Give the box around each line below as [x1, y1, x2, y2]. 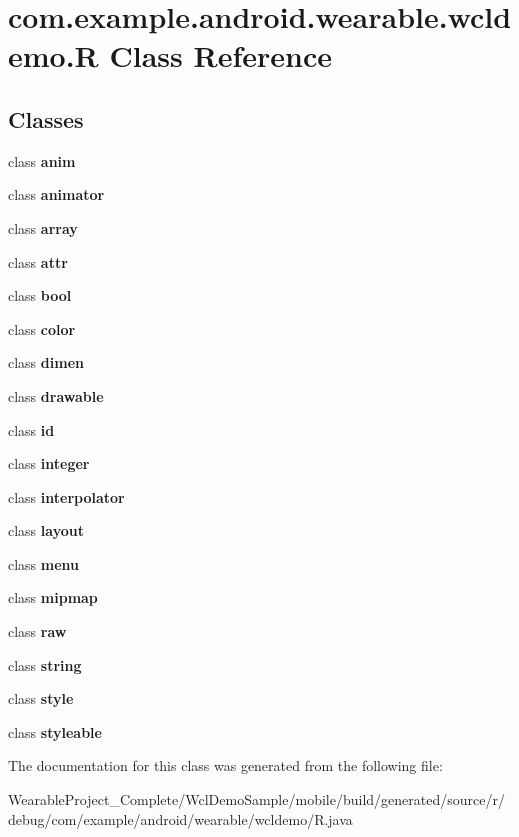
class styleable [8, 721, 102, 742]
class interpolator [8, 486, 125, 507]
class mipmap [8, 587, 98, 608]
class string [8, 654, 82, 675]
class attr [8, 251, 68, 272]
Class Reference [109, 35, 332, 76]
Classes [8, 103, 84, 134]
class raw [8, 621, 67, 642]
